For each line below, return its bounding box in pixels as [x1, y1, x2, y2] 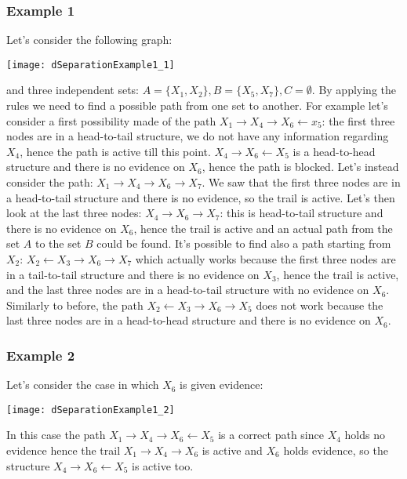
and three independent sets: [6, 82, 139, 98]
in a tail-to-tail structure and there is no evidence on [6, 266, 260, 282]
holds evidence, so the [283, 442, 388, 459]
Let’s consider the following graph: [6, 31, 173, 48]
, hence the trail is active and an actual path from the [133, 220, 393, 236]
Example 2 [6, 345, 75, 365]
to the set [35, 235, 82, 252]
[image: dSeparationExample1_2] [6, 404, 175, 415]
